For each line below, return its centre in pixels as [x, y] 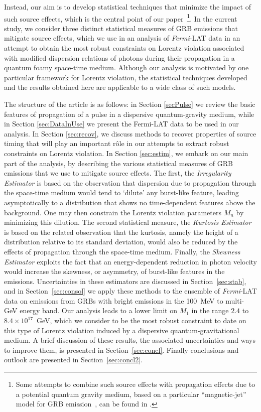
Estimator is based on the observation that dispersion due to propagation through [130, 182]
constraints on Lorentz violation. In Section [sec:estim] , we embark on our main [126, 153]
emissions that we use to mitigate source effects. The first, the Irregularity [118, 173]
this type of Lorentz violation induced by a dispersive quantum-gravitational [122, 330]
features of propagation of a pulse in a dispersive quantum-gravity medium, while [129, 114]
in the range [210, 310]
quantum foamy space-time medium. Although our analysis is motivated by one [126, 67]
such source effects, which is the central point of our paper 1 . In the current [121, 18]
